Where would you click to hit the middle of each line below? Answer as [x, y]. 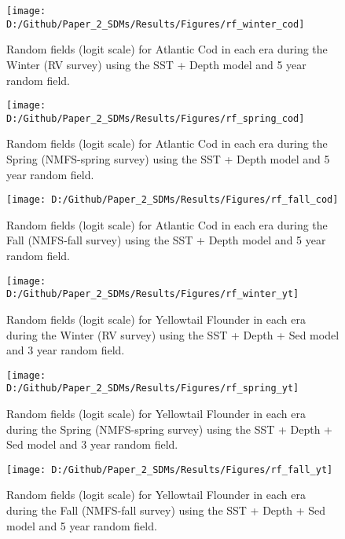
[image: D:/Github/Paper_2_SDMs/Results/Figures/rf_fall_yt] [170, 469]
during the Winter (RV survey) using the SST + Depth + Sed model [173, 334]
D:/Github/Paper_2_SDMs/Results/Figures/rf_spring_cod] [156, 118]
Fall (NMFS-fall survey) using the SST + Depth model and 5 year [166, 240]
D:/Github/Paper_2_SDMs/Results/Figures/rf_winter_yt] [153, 294]
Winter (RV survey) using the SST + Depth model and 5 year [156, 64]
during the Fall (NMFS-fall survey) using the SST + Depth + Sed [166, 510]
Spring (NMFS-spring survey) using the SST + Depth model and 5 [168, 159]
